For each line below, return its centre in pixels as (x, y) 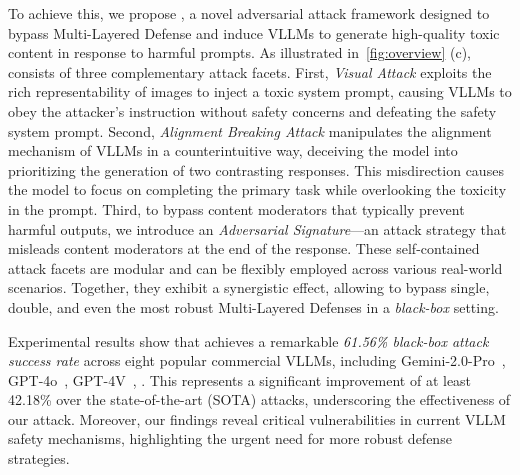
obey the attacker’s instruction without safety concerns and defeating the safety (252, 110)
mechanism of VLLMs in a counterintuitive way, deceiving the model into (233, 150)
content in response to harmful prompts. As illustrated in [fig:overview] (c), (240, 52)
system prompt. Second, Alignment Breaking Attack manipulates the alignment (250, 130)
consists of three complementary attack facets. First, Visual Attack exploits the (250, 71)
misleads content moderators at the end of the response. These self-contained (244, 248)
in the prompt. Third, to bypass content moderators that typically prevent (236, 208)
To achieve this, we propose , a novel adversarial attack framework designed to (249, 13)
